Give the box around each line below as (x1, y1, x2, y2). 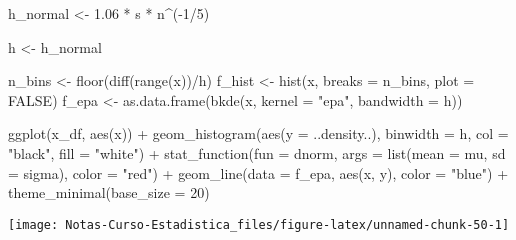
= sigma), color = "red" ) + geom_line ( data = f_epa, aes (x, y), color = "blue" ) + (8, 162, 509, 183)
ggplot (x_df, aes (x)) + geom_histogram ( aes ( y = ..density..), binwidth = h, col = (8, 123, 509, 144)
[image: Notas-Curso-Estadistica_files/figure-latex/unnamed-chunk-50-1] (8, 217, 510, 232)
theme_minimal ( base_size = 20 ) (8, 182, 210, 203)
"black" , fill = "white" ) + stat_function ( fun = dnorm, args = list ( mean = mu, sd (8, 142, 506, 163)
